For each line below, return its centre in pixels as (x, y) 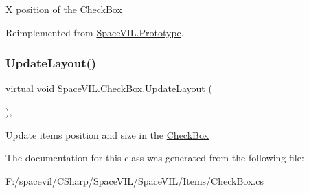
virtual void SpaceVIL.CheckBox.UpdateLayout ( (109, 88)
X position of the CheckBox (64, 9)
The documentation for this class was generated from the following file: (155, 158)
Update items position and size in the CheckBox (107, 134)
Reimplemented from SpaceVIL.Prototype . (95, 32)
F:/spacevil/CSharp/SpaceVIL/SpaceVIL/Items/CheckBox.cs (135, 180)
